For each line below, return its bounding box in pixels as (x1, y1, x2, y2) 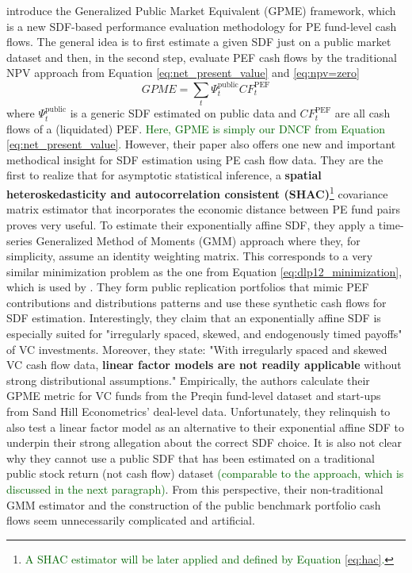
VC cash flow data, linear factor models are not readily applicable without (6, 356, 402, 373)
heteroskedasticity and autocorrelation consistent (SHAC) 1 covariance (6, 183, 388, 202)
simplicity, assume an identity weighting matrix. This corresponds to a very (6, 248, 373, 264)
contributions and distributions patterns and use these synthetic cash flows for (6, 294, 387, 310)
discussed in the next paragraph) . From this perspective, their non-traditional (6, 481, 383, 498)
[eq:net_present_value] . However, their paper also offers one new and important (6, 136, 396, 152)
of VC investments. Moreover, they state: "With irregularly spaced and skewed (6, 340, 387, 357)
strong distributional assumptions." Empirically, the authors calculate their (6, 371, 370, 388)
